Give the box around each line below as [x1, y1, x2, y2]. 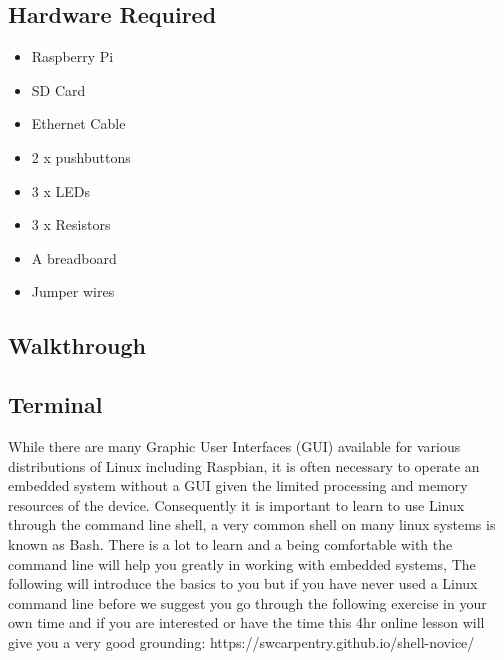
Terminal [8, 389, 103, 420]
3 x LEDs [31, 180, 91, 201]
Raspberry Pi [31, 46, 114, 67]
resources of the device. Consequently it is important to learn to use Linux [8, 494, 465, 515]
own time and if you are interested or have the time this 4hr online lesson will [8, 612, 485, 633]
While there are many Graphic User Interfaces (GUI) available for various [8, 435, 461, 456]
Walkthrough [8, 330, 146, 361]
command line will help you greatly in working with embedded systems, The [8, 553, 476, 574]
